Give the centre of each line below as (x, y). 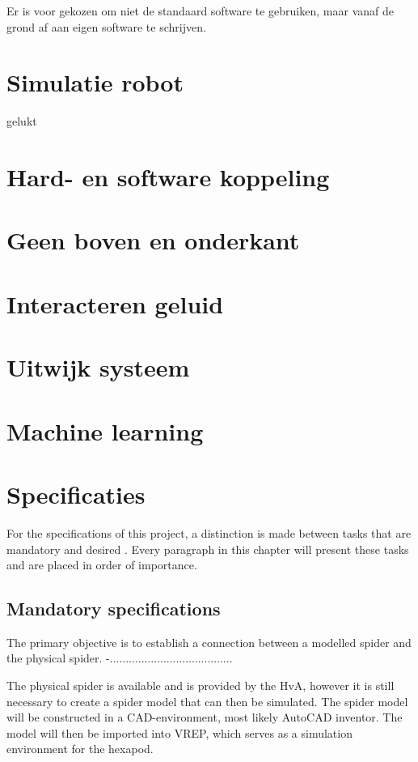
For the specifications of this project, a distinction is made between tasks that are (209, 532)
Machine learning (105, 430)
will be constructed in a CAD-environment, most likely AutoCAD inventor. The (205, 717)
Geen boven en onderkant (153, 240)
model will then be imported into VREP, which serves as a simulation (179, 732)
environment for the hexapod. (80, 749)
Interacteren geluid (115, 303)
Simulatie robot (95, 82)
